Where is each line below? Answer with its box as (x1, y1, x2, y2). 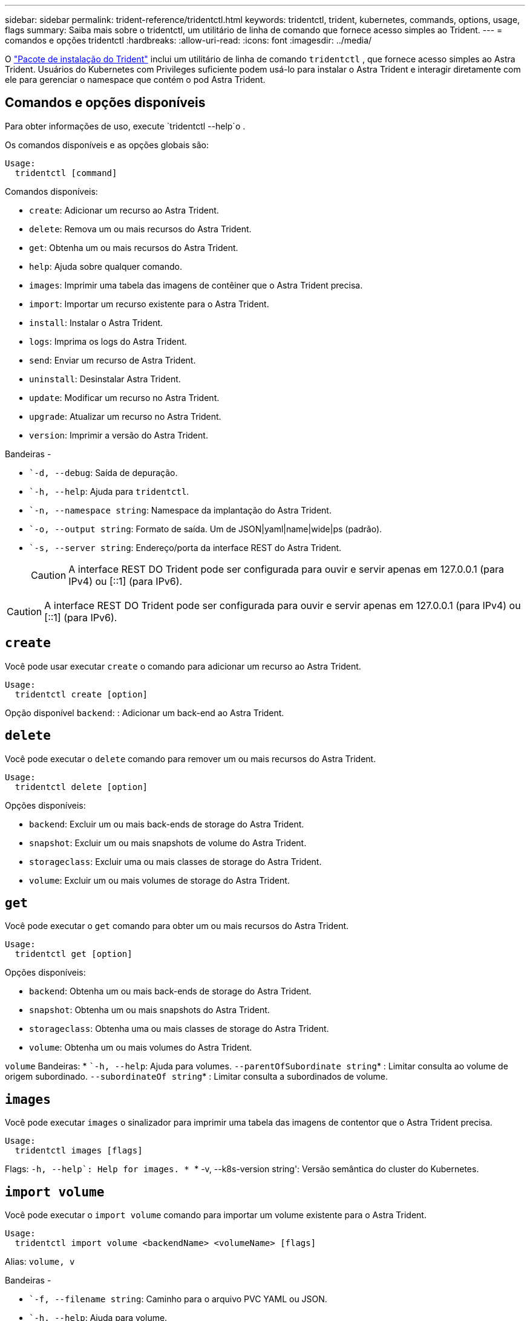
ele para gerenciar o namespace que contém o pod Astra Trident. (5, 74, 266, 85)
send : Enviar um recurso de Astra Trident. (29, 354, 196, 365)
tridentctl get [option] (15, 949, 132, 959)
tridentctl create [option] (15, 689, 148, 699)
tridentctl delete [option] (15, 781, 148, 792)
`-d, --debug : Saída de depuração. (29, 467, 178, 478)
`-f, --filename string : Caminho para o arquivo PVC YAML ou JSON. (29, 1294, 327, 1305)
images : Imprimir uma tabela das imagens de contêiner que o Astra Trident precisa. (29, 279, 363, 290)
